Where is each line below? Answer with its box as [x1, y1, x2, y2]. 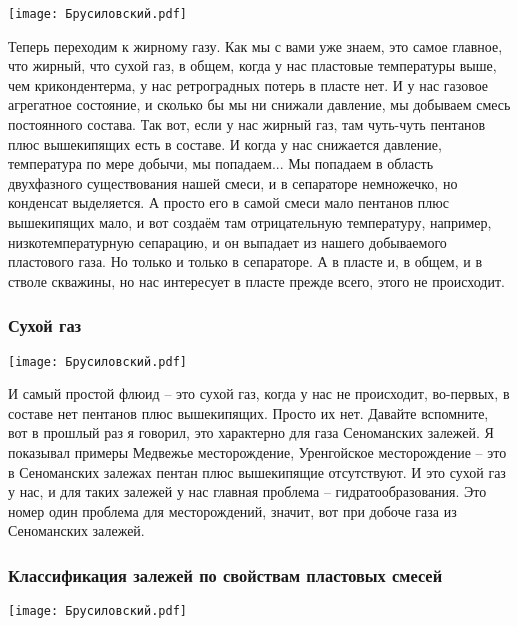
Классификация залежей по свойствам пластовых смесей [8, 562, 443, 587]
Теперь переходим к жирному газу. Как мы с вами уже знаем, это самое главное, [8, 35, 503, 56]
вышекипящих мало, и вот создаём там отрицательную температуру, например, [8, 212, 492, 232]
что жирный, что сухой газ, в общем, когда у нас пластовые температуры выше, [8, 55, 497, 76]
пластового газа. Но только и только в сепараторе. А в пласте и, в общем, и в [8, 251, 483, 272]
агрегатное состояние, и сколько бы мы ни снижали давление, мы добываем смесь [8, 94, 511, 115]
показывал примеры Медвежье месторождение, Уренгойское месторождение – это [8, 442, 507, 463]
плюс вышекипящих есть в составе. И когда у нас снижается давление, [8, 133, 442, 154]
